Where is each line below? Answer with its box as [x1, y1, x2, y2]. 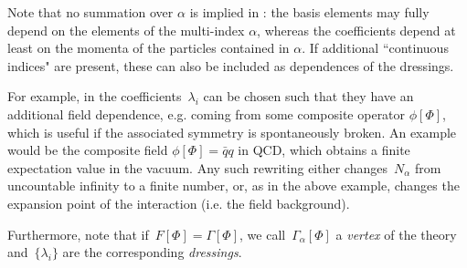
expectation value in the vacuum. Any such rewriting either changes [7, 158, 387, 177]
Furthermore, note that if [7, 224, 149, 243]
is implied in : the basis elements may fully [189, 3, 430, 21]
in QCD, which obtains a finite [238, 140, 410, 160]
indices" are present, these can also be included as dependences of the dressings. [7, 56, 454, 75]
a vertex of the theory [335, 224, 457, 243]
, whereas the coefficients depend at [257, 20, 456, 39]
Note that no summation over [7, 3, 174, 21]
